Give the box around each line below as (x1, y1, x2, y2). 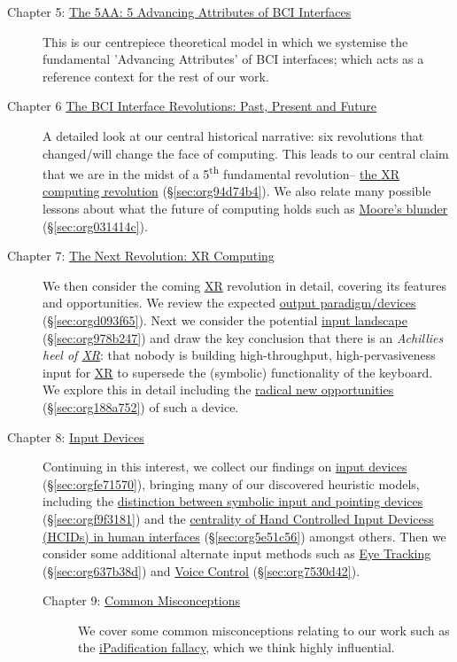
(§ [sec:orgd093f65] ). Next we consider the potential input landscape (43, 310, 407, 329)
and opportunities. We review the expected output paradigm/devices (43, 293, 416, 312)
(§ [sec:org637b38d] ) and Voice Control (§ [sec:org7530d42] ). (43, 561, 360, 580)
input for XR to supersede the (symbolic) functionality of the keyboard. (43, 362, 433, 381)
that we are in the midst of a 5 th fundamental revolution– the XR (43, 162, 399, 183)
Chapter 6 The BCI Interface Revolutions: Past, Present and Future (7, 97, 377, 115)
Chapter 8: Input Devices (7, 427, 144, 446)
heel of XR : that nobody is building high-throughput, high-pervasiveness (43, 346, 436, 364)
